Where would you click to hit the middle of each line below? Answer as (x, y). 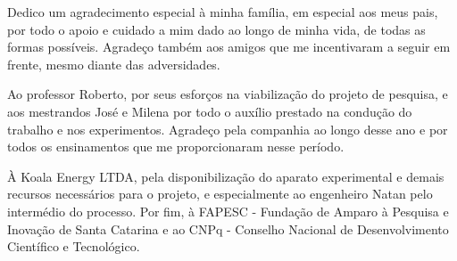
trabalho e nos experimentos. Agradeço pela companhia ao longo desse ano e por (228, 129)
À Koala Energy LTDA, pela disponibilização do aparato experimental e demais (226, 176)
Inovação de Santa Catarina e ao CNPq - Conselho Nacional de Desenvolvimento (228, 228)
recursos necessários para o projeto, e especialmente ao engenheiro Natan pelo (220, 194)
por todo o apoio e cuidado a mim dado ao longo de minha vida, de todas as (216, 29)
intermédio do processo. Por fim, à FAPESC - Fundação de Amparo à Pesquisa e (228, 211)
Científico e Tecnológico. (74, 246)
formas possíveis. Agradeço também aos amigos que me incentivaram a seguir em (229, 47)
